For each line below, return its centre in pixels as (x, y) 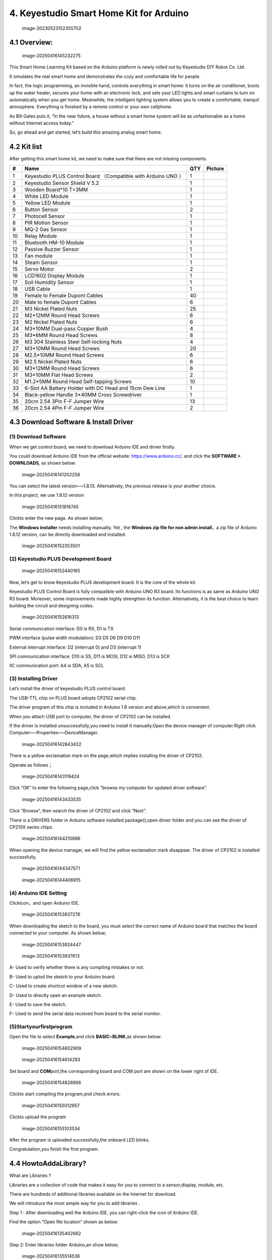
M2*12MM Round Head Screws (62, 315)
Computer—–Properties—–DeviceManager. (54, 733)
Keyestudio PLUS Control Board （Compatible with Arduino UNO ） (104, 176)
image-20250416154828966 (52, 1083)
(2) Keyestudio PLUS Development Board (60, 559)
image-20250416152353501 (51, 546)
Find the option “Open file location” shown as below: (64, 1222)
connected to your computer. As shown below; (58, 933)
